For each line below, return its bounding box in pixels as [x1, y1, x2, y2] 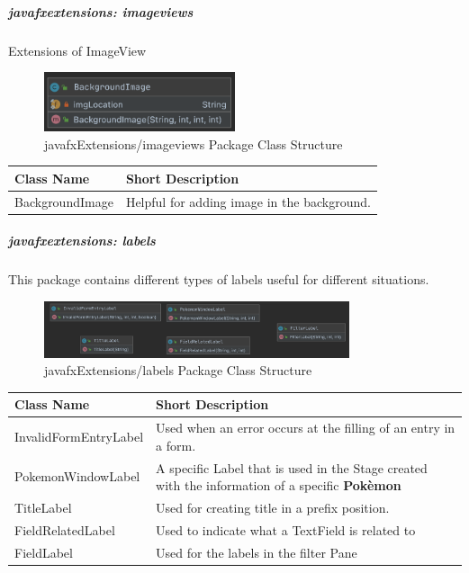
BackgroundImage [14, 192, 113, 210]
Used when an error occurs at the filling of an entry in [156, 418, 455, 437]
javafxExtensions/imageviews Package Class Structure [44, 134, 343, 153]
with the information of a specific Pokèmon [156, 476, 401, 495]
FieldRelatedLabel [14, 520, 115, 539]
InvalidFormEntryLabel [14, 426, 144, 445]
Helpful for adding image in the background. [125, 192, 371, 210]
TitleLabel [14, 498, 72, 516]
